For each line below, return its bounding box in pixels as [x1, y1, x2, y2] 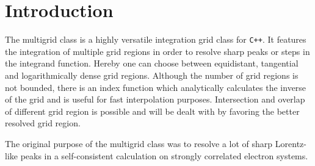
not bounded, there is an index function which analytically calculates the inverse [5, 81, 306, 93]
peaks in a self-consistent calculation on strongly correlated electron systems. [20, 149, 308, 162]
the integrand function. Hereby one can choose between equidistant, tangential [5, 57, 299, 70]
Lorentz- [275, 137, 306, 150]
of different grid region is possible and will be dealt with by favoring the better [5, 104, 300, 117]
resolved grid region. [5, 117, 81, 129]
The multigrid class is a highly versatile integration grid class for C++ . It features [5, 33, 306, 46]
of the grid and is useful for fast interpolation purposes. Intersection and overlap [5, 93, 305, 106]
